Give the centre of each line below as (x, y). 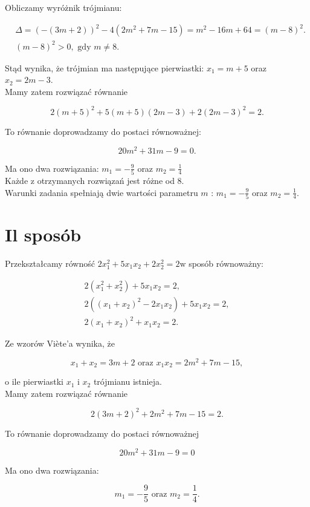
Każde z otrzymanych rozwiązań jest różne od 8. (95, 180)
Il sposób (43, 234)
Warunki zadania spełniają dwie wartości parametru (102, 192)
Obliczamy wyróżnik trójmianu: (63, 7)
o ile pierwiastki (34, 381)
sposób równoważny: (226, 263)
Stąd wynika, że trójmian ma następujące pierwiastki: (105, 67)
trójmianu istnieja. (128, 381)
